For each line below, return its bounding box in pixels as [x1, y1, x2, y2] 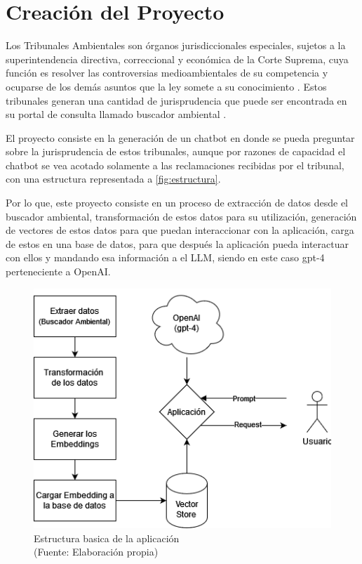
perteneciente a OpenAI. [6, 264, 111, 279]
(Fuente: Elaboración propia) [34, 544, 159, 559]
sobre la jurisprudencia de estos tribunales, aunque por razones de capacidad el [6, 144, 346, 159]
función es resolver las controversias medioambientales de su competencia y [6, 65, 328, 80]
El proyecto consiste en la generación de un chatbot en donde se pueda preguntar [6, 130, 355, 145]
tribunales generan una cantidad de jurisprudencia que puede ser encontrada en [6, 93, 347, 107]
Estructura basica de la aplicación [34, 530, 180, 545]
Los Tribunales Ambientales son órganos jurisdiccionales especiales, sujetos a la [6, 38, 346, 53]
